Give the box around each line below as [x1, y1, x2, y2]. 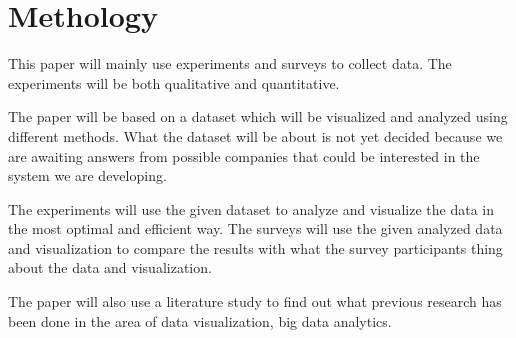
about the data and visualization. [8, 257, 212, 278]
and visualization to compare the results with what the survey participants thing [8, 237, 503, 258]
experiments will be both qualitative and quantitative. [8, 72, 340, 93]
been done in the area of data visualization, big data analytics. [8, 310, 392, 331]
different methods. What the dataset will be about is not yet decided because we [8, 125, 503, 146]
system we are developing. [8, 165, 167, 186]
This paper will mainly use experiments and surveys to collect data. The [8, 53, 452, 74]
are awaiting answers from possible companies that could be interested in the [8, 145, 480, 166]
